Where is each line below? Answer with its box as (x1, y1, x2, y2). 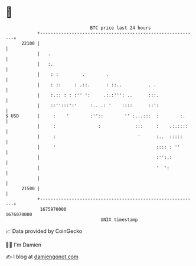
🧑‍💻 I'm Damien (5, 241, 42, 248)
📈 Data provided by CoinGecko (5, 227, 83, 235)
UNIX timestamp (100, 216, 138, 223)
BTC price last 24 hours (90, 25, 151, 31)
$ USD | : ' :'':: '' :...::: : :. (5, 113, 185, 119)
